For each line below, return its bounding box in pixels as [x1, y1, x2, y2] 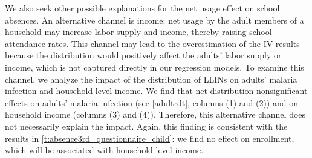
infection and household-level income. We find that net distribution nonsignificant [5, 84, 308, 97]
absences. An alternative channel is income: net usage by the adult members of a [5, 13, 304, 26]
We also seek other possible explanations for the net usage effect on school [5, 2, 280, 14]
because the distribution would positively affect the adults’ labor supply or [5, 49, 282, 62]
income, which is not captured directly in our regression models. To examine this [5, 60, 304, 73]
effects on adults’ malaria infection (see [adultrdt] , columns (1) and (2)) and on [5, 96, 298, 109]
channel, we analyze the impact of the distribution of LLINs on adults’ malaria [5, 72, 297, 85]
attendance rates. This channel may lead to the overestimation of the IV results [5, 37, 300, 49]
